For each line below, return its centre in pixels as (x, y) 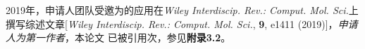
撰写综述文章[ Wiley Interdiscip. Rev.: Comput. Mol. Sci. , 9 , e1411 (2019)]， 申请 (182, 23)
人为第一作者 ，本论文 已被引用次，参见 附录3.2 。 (118, 37)
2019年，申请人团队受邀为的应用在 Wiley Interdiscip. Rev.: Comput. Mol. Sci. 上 (182, 10)
